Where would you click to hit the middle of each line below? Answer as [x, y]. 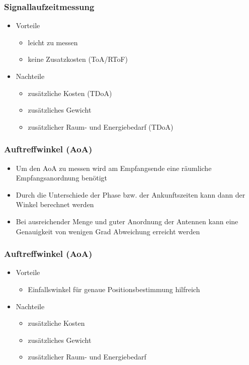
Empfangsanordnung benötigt [61, 178]
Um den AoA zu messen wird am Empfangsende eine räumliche [114, 168]
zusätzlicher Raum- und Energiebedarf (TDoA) [101, 126]
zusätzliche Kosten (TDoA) [70, 93]
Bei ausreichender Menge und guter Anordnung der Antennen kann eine [127, 221]
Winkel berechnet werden [55, 204]
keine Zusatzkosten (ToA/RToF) [78, 59]
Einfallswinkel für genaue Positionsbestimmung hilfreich [114, 289]
